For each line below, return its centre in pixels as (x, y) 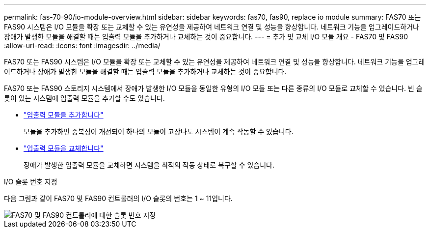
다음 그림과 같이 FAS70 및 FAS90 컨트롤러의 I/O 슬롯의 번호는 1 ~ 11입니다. (118, 198)
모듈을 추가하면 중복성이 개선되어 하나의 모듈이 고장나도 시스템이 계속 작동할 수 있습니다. (159, 131)
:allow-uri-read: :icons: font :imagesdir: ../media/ (82, 45)
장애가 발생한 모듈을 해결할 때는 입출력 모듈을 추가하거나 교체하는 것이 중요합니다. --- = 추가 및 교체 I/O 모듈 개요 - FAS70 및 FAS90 (206, 37)
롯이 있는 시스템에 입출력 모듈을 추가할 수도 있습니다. (84, 98)
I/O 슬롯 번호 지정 (31, 182)
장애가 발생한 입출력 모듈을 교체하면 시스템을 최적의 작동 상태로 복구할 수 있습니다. (149, 165)
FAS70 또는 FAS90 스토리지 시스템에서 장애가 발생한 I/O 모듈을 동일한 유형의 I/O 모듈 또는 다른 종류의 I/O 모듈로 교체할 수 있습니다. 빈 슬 (213, 88)
